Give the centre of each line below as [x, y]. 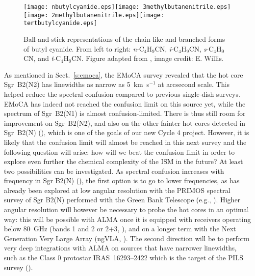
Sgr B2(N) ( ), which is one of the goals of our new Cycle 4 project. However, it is [127, 132]
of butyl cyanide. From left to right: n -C [84, 48]
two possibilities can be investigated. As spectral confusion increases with [114, 171]
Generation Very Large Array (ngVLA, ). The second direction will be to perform [127, 238]
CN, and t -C [42, 58]
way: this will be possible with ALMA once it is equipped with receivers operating [127, 219]
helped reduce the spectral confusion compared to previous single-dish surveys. [122, 94]
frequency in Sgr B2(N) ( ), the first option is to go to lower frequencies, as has [122, 180]
